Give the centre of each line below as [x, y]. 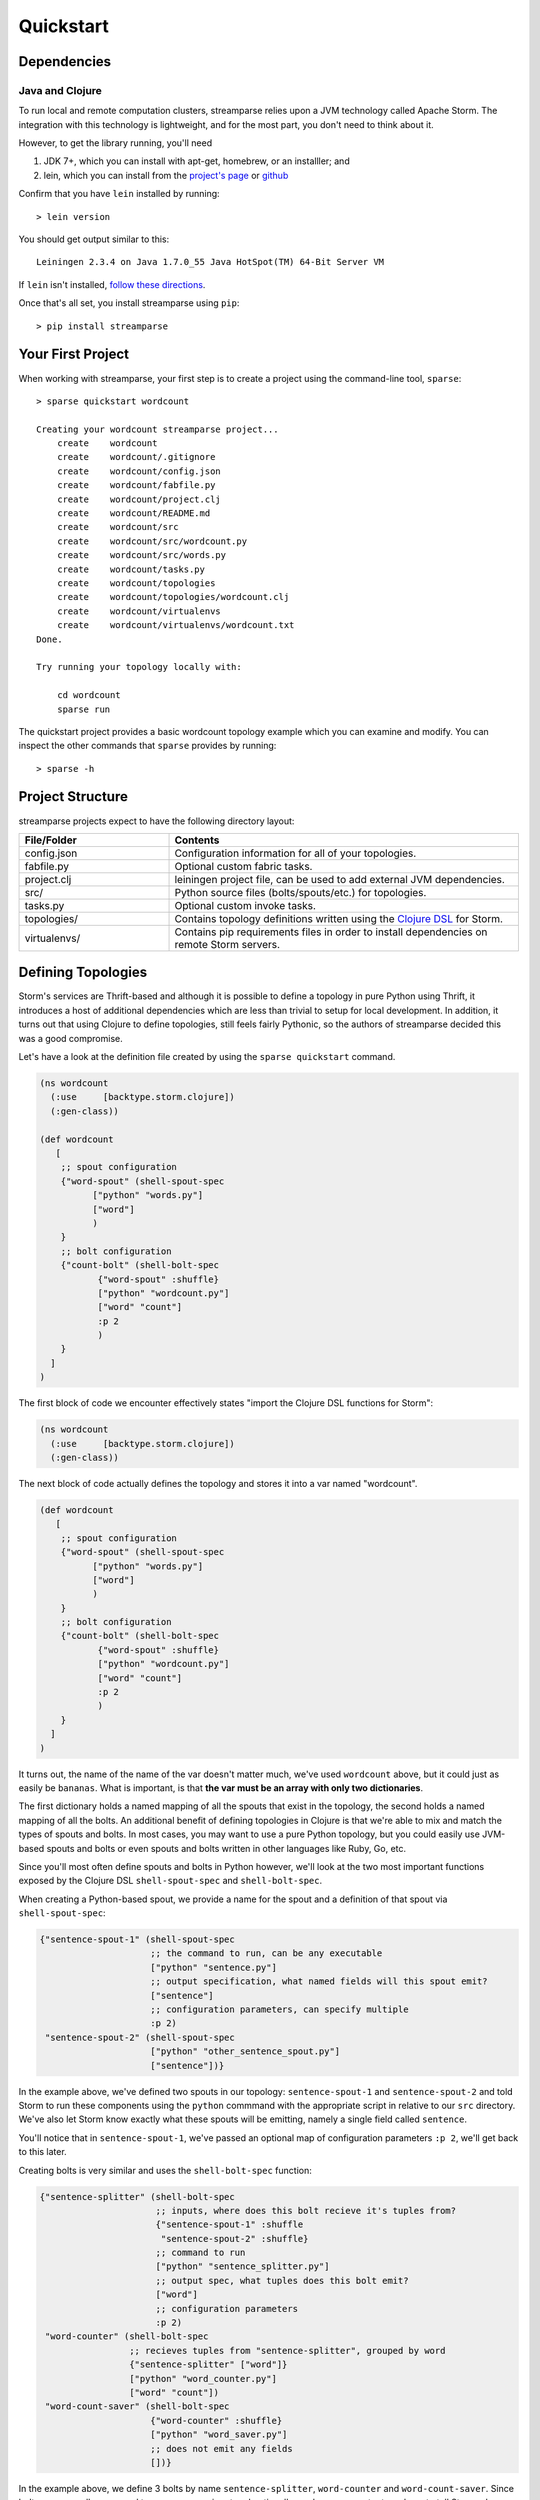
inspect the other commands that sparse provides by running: [147, 746]
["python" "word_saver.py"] [219, 2434]
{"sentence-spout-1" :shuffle [229, 2224]
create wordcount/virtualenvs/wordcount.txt [175, 625]
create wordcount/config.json [139, 471]
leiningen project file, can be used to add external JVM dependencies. [339, 879]
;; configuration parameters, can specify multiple [279, 2009]
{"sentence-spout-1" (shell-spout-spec [137, 1939]
